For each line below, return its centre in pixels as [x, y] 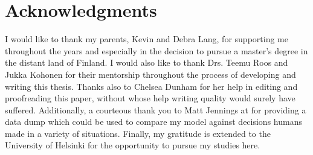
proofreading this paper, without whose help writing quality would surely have [150, 98]
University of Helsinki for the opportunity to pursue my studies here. [133, 145]
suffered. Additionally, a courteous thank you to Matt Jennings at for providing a [156, 109]
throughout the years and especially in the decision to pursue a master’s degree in [156, 50]
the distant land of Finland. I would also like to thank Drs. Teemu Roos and [147, 62]
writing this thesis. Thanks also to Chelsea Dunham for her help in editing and [151, 86]
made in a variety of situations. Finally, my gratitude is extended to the [138, 133]
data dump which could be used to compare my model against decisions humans [153, 122]
